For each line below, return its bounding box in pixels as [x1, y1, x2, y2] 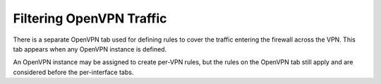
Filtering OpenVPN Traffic [13, 11, 167, 26]
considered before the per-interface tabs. [13, 68, 134, 76]
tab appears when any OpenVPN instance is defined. [13, 44, 167, 53]
